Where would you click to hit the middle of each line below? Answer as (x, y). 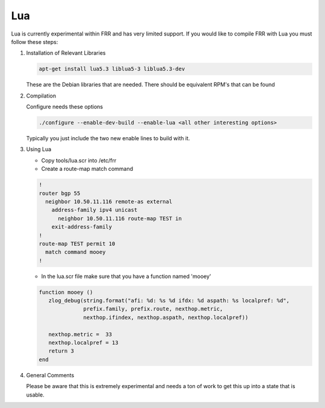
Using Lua (39, 149)
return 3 (61, 351)
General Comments (50, 375)
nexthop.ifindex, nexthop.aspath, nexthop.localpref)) (166, 317)
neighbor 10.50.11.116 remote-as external (109, 201)
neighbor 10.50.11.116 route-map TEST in (120, 218)
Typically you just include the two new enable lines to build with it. (108, 138)
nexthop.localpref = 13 (83, 343)
